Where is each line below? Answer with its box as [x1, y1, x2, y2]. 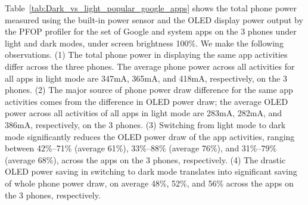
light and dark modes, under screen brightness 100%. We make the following [5, 36, 284, 49]
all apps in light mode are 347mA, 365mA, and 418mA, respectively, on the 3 [5, 72, 287, 84]
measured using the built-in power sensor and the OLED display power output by [5, 13, 303, 26]
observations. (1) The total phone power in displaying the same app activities [5, 48, 288, 61]
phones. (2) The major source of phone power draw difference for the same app [5, 83, 293, 96]
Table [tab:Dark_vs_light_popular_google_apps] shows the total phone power [5, 2, 297, 14]
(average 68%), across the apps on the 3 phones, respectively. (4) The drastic [5, 153, 286, 166]
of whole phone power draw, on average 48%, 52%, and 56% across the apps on [5, 176, 294, 189]
